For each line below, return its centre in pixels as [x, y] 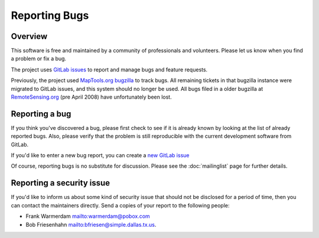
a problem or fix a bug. [39, 58]
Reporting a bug [41, 114]
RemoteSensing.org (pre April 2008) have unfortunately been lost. [91, 97]
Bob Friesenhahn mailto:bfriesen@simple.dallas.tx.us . [91, 224]
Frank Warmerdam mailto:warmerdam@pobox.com [88, 216]
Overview [29, 36]
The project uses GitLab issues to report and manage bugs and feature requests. [109, 69]
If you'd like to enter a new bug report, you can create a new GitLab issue [100, 155]
